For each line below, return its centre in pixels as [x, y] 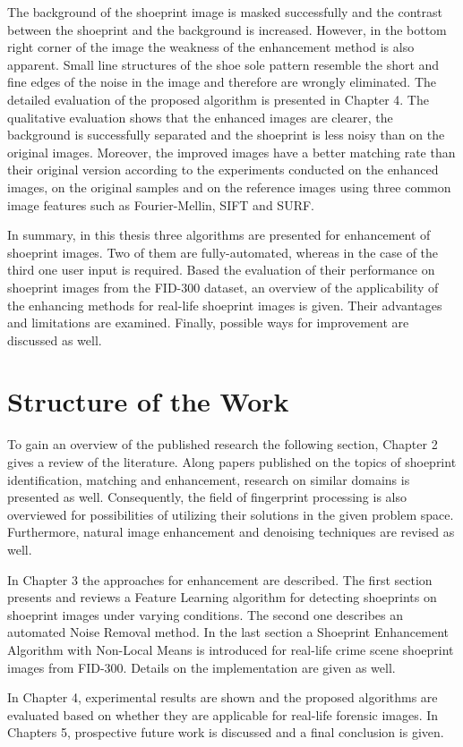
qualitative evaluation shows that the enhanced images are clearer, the [200, 117]
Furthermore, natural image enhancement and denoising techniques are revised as [231, 532]
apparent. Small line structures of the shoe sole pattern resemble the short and [223, 64]
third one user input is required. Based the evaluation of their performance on [221, 270]
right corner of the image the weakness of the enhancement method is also [211, 47]
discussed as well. [55, 340]
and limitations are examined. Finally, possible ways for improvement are [208, 323]
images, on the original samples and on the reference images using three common [229, 187]
